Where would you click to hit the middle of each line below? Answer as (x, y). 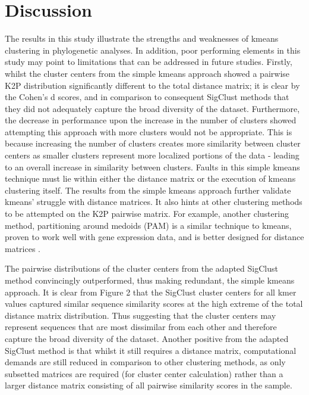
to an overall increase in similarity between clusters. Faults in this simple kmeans (152, 167)
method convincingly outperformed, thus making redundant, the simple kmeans (150, 280)
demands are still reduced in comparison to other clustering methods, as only (145, 362)
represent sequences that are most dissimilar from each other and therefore (141, 327)
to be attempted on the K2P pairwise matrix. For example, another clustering (147, 214)
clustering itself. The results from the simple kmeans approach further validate (148, 190)
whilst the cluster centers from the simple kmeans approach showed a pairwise (147, 73)
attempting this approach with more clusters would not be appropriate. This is (149, 131)
